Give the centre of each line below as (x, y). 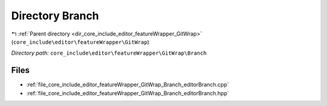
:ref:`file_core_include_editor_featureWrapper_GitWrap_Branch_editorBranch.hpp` (128, 93)
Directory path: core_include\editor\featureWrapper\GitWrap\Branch (109, 53)
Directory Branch (55, 16)
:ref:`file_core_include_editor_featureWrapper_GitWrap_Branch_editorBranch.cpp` (128, 85)
